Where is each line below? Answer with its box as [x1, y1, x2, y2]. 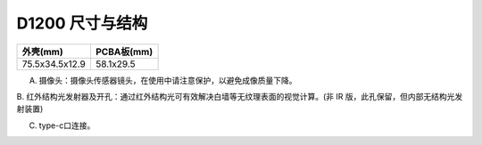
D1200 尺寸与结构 [16, 13, 148, 33]
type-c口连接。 [38, 120, 96, 131]
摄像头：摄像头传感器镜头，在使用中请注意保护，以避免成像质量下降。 [38, 75, 297, 85]
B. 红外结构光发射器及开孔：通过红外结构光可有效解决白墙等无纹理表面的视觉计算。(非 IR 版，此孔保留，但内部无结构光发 [16, 91, 463, 101]
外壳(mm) [21, 45, 64, 58]
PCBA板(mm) [95, 45, 154, 58]
